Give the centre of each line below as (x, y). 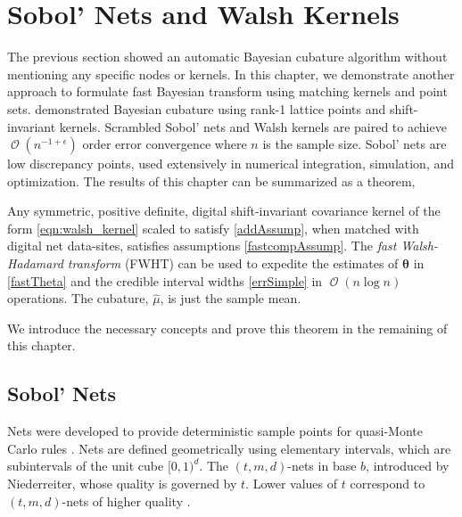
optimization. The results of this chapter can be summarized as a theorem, (211, 181)
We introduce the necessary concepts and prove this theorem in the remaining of (227, 328)
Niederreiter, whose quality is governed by (122, 484)
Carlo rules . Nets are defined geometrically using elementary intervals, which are (229, 448)
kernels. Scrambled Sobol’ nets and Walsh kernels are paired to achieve (253, 126)
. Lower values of (292, 484)
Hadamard (35, 263)
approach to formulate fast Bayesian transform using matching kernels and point (227, 91)
